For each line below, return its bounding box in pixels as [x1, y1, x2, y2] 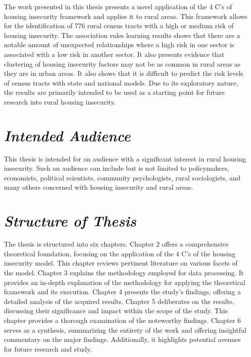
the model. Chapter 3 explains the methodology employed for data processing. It [4, 267, 244, 277]
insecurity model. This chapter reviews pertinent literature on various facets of [4, 258, 238, 268]
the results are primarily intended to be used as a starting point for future [4, 87, 225, 97]
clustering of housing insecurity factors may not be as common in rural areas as [4, 58, 241, 69]
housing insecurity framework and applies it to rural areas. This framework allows [4, 11, 248, 21]
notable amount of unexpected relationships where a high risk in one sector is [4, 39, 234, 50]
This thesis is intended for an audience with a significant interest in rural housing [4, 153, 246, 163]
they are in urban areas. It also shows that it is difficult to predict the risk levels [4, 68, 244, 78]
